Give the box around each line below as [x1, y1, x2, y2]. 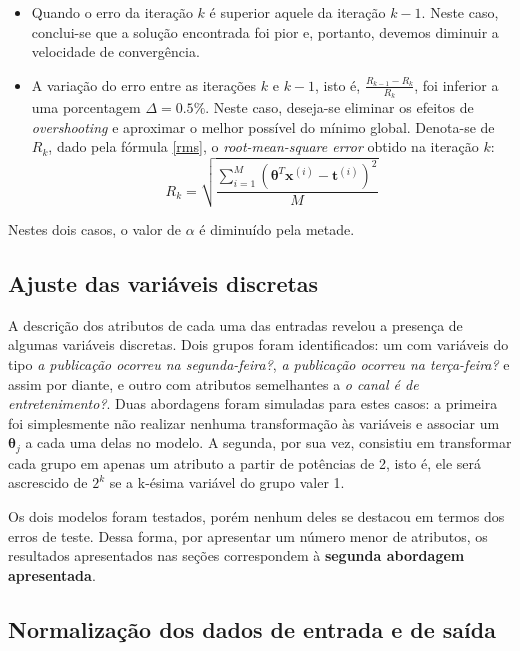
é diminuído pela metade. [199, 219, 355, 239]
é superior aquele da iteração [209, 2, 386, 22]
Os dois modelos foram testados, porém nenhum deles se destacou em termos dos [8, 506, 505, 526]
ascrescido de [8, 472, 88, 493]
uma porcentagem [31, 97, 141, 118]
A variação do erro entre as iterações [31, 74, 257, 95]
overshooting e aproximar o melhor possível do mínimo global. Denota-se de [31, 116, 495, 137]
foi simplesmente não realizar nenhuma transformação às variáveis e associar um [8, 412, 500, 433]
